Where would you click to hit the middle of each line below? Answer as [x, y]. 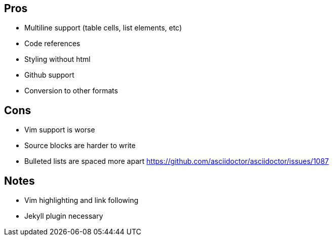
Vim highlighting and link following [81, 200]
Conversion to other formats [71, 91]
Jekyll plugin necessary [64, 216]
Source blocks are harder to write [80, 146]
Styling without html [57, 59]
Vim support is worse [60, 130]
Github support [49, 75]
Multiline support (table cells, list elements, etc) [103, 28]
